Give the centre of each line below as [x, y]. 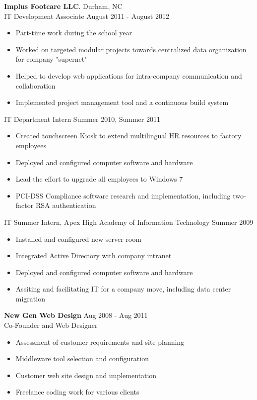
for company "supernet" [51, 59]
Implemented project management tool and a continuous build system [122, 102]
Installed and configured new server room [78, 239]
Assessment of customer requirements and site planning [100, 342]
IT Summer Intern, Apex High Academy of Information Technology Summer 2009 [129, 222]
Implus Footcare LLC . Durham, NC [63, 6]
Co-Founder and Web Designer [51, 325]
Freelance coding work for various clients [77, 392]
